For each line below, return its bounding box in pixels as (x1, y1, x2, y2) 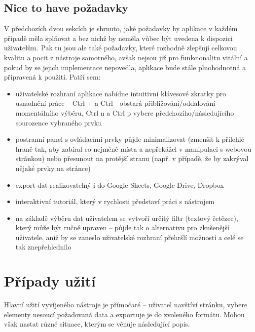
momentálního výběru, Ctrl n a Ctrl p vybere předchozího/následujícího (15, 107, 234, 118)
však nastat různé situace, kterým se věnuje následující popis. (4, 319, 190, 329)
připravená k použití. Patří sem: (4, 72, 101, 82)
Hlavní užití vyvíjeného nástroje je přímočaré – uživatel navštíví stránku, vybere (4, 299, 248, 310)
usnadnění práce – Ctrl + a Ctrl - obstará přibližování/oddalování (15, 98, 216, 108)
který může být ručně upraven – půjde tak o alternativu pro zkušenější (15, 222, 229, 233)
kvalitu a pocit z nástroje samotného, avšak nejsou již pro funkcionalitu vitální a (4, 52, 248, 62)
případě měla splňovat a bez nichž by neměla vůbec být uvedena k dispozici (4, 33, 233, 43)
